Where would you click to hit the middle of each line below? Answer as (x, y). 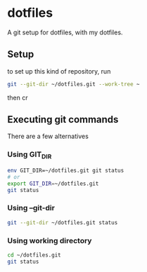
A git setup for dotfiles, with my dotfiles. (65, 32)
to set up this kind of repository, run (59, 71)
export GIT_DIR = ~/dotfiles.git (53, 184)
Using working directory (50, 240)
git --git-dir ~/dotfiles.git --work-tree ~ (73, 84)
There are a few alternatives (48, 136)
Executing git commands (63, 120)
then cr (18, 97)
